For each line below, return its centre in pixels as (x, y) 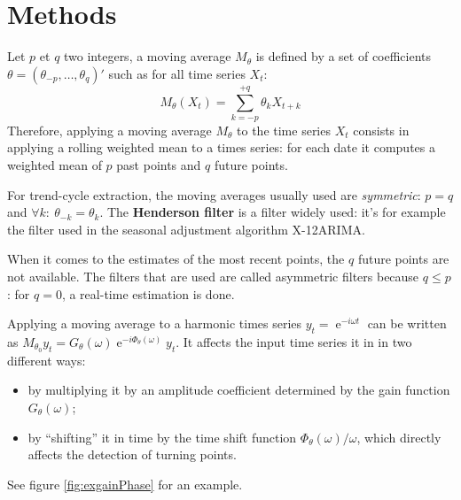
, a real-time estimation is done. (148, 293)
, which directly (399, 437)
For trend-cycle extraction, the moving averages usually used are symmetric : (214, 194)
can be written (407, 323)
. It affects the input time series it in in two (294, 341)
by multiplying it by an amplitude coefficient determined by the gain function (239, 390)
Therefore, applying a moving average (109, 130)
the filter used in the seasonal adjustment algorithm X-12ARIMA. (186, 229)
